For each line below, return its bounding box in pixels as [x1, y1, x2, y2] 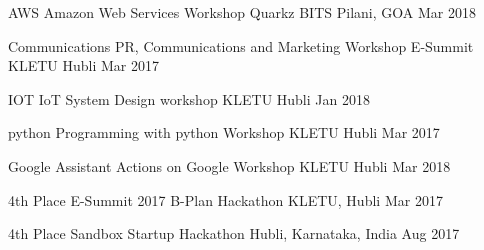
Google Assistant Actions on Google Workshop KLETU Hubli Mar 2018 [8, 155, 451, 176]
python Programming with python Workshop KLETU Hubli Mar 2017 [8, 122, 440, 143]
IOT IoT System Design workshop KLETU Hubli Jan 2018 [8, 88, 370, 109]
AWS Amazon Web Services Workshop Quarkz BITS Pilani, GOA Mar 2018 [8, 2, 476, 22]
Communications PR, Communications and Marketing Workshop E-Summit [8, 35, 474, 56]
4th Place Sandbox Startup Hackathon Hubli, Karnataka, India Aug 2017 [8, 223, 460, 244]
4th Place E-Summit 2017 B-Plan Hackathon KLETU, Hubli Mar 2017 [8, 189, 443, 210]
